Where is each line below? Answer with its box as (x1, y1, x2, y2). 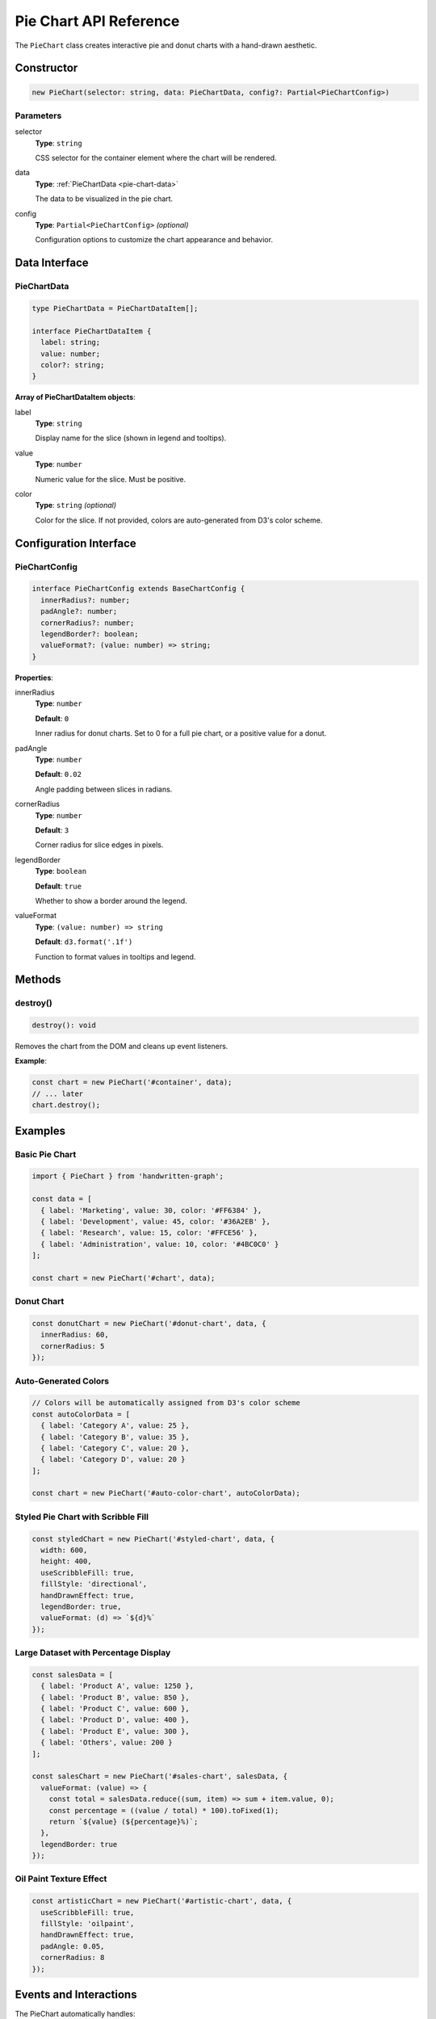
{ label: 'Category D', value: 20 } (40, 1454, 186, 1464)
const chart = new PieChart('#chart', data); (31, 1273, 216, 1282)
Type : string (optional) (35, 501, 117, 510)
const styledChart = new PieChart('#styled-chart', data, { (31, 1534, 275, 1543)
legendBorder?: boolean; (40, 629, 139, 638)
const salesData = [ (31, 1670, 113, 1679)
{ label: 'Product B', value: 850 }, (40, 1693, 190, 1702)
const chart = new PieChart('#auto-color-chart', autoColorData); (31, 1488, 300, 1498)
